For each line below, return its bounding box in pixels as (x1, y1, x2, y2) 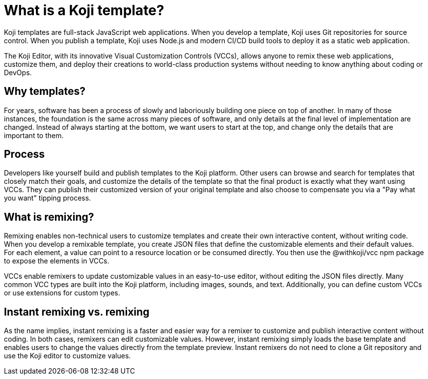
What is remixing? (4, 210, 94, 223)
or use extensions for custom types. (4, 289, 120, 297)
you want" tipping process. (4, 194, 91, 203)
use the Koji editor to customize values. (4, 351, 131, 360)
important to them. (4, 131, 64, 140)
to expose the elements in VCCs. (4, 257, 109, 265)
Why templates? (4, 85, 85, 98)
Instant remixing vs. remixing (4, 305, 150, 318)
